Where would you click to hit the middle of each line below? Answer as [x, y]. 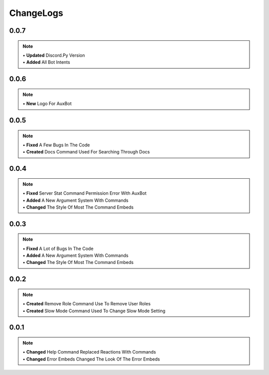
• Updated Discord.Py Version [54, 55]
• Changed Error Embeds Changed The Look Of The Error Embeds [91, 359]
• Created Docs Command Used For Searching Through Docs [86, 152]
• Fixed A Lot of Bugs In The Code [58, 249]
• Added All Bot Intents [46, 62]
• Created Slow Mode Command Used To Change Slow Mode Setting [94, 311]
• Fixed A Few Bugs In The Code [56, 145]
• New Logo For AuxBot [47, 104]
